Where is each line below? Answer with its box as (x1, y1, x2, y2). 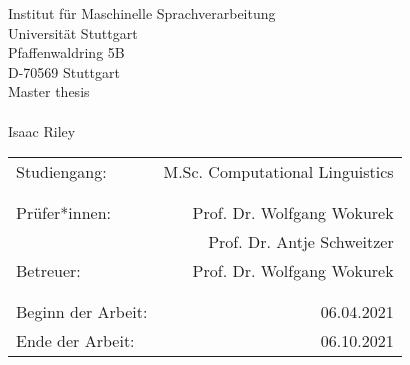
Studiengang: (16, 160, 107, 184)
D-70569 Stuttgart (8, 61, 120, 82)
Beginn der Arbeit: (16, 300, 148, 324)
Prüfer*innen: (16, 201, 112, 225)
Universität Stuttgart (8, 22, 138, 43)
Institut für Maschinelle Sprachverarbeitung (8, 3, 276, 23)
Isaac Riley (8, 120, 76, 141)
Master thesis (8, 81, 90, 102)
